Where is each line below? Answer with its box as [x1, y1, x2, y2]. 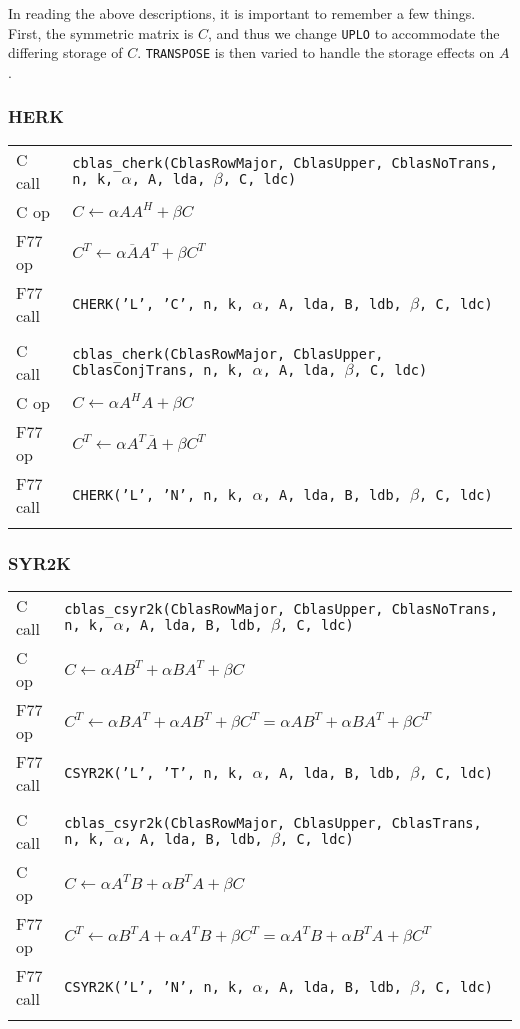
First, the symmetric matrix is [8, 22, 194, 43]
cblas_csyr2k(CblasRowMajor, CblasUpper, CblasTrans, [64, 814, 482, 831]
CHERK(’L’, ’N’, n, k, [72, 486, 245, 503]
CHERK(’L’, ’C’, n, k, [72, 295, 245, 312]
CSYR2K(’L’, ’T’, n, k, [64, 764, 245, 781]
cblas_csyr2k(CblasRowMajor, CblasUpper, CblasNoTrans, [64, 600, 499, 617]
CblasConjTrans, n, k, [72, 361, 245, 378]
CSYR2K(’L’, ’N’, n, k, [64, 978, 245, 995]
